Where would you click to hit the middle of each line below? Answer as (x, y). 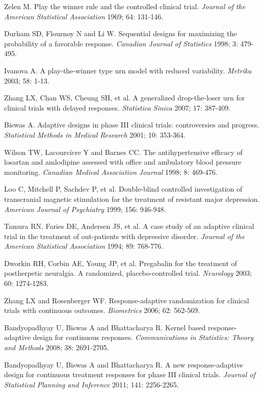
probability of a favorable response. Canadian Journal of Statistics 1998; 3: (121, 43)
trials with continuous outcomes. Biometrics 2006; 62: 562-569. (102, 310)
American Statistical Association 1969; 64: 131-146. (84, 16)
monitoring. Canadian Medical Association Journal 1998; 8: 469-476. (111, 172)
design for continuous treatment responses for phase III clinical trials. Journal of (130, 374)
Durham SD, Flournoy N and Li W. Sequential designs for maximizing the (121, 33)
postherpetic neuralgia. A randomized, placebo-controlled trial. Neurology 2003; (128, 273)
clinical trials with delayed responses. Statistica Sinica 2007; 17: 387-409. (117, 107)
